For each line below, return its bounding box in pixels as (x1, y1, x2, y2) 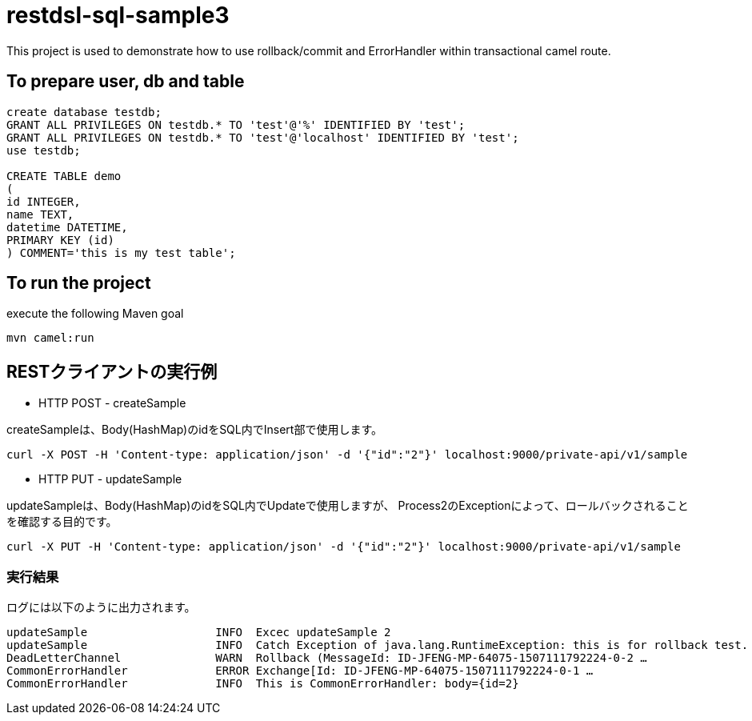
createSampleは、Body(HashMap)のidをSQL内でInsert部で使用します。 (6, 423, 382, 437)
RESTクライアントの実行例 (6, 361, 218, 382)
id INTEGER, (6, 194, 81, 208)
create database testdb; (6, 105, 162, 118)
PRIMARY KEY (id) (6, 233, 114, 246)
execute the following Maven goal (6, 306, 184, 321)
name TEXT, (6, 207, 74, 221)
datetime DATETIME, (6, 220, 128, 234)
